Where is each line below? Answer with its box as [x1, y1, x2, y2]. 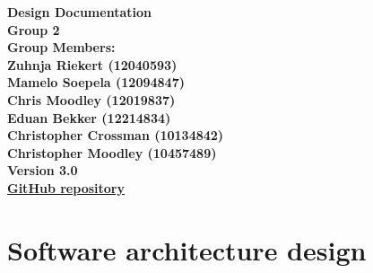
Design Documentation [7, 3, 152, 21]
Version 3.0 [7, 161, 78, 180]
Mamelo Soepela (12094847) [7, 73, 185, 92]
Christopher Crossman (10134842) [7, 126, 224, 145]
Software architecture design [7, 231, 367, 268]
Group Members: [7, 38, 116, 57]
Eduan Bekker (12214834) [7, 108, 171, 127]
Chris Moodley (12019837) [7, 90, 176, 109]
